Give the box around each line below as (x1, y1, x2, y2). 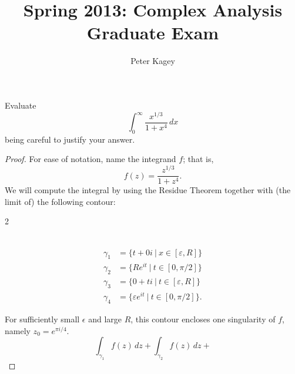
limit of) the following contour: (5, 195, 116, 207)
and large (88, 313, 122, 325)
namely (5, 324, 31, 336)
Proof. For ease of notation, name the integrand (5, 153, 176, 165)
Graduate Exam (86, 21, 219, 45)
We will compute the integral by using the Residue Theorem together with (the (5, 184, 291, 196)
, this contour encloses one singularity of (130, 313, 276, 325)
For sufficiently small (5, 313, 80, 325)
